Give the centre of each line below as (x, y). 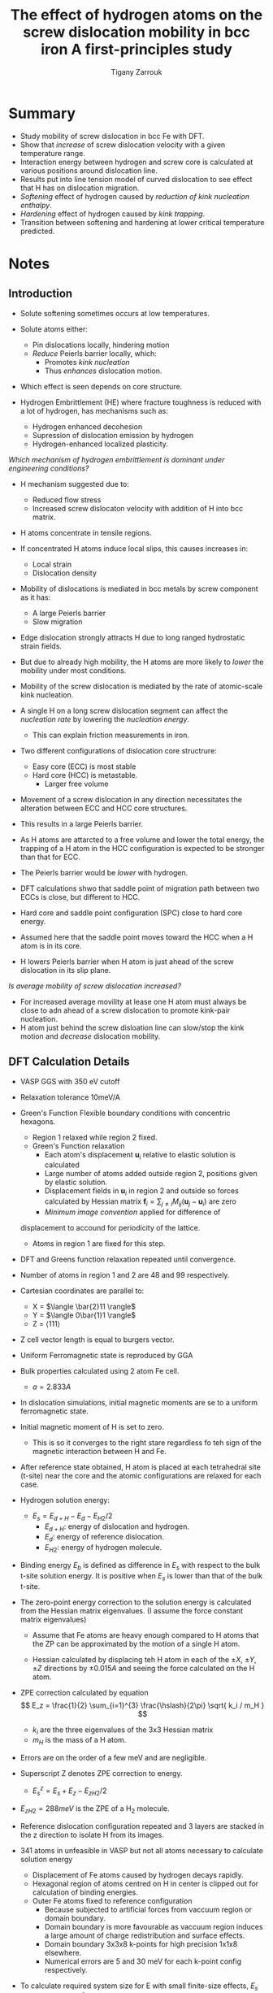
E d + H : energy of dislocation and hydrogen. (117, 1527)
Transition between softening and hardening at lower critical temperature (142, 222)
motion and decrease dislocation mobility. (90, 1036)
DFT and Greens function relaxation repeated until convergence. (128, 1259)
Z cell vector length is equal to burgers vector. (97, 1340)
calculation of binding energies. (85, 1892)
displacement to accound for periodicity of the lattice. (110, 1227)
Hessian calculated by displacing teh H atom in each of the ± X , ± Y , (145, 1659)
